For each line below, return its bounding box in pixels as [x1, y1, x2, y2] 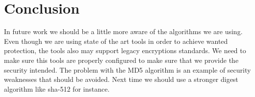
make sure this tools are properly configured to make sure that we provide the [4, 55, 239, 65]
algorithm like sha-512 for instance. [4, 83, 110, 94]
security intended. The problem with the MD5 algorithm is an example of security [4, 64, 251, 75]
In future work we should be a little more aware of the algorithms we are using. [4, 26, 243, 37]
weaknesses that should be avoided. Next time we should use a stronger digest [4, 74, 238, 84]
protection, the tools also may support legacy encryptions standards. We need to [4, 45, 246, 56]
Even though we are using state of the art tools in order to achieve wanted [4, 36, 228, 46]
